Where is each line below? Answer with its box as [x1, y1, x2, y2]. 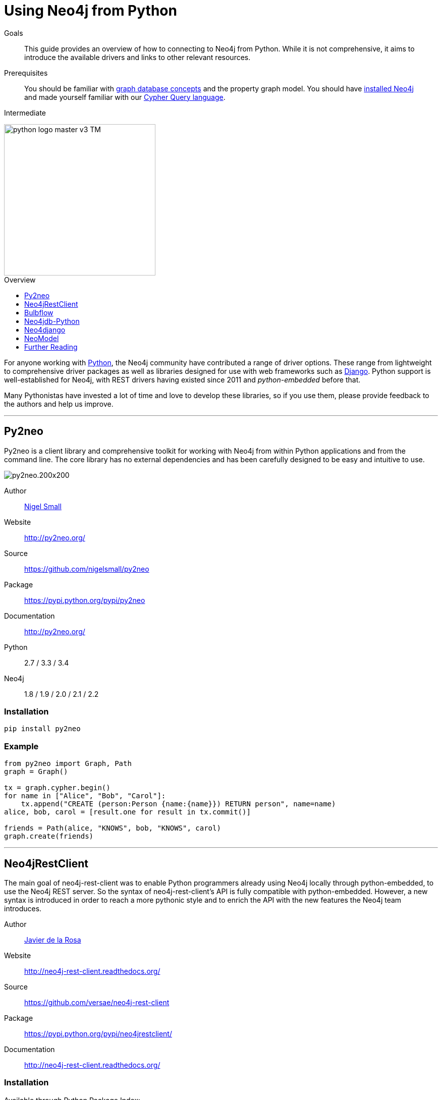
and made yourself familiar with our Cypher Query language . [24, 92, 226, 101]
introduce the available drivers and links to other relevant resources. [24, 52, 251, 62]
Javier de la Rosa [24, 935, 81, 944]
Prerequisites [4, 68, 48, 77]
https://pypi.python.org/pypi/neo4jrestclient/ [24, 1029, 172, 1038]
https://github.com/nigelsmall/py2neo [24, 564, 149, 573]
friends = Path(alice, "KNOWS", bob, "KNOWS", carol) [4, 824, 221, 833]
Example [4, 741, 39, 751]
